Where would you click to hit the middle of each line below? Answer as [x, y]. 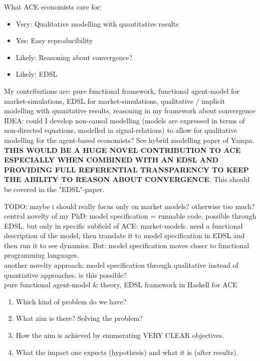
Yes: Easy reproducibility [54, 40]
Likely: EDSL [37, 74]
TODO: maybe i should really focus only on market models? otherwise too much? [129, 206]
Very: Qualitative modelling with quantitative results [97, 23]
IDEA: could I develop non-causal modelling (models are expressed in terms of [124, 120]
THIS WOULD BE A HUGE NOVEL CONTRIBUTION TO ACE [122, 150]
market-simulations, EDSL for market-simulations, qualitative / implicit [114, 101]
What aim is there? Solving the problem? [79, 318]
